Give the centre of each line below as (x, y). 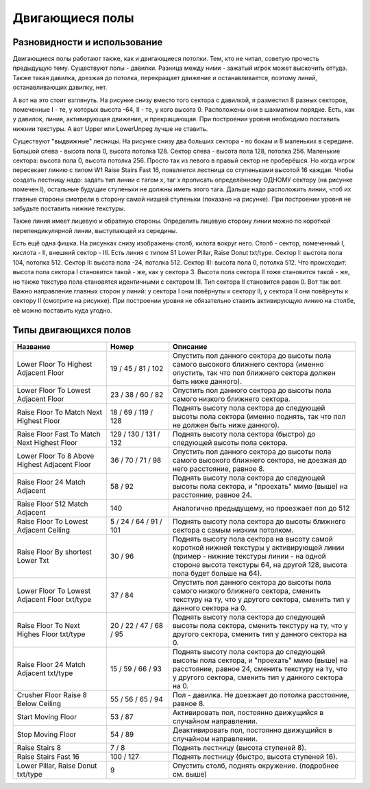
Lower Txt (33, 560)
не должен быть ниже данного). (226, 425)
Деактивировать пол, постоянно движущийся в (252, 730)
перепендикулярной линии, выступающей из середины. (95, 230)
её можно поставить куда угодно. (62, 310)
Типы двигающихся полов (72, 330)
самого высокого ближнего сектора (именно (248, 364)
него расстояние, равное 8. (219, 468)
